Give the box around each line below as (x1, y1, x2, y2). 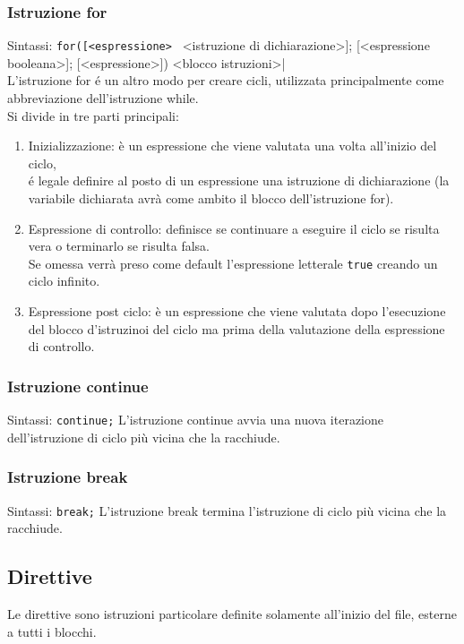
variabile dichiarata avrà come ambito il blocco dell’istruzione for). (28, 189, 394, 208)
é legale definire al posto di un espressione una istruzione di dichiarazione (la (28, 171, 450, 190)
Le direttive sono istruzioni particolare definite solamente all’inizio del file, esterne (7, 604, 457, 623)
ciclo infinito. (28, 271, 100, 290)
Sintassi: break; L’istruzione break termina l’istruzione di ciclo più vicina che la (7, 501, 447, 519)
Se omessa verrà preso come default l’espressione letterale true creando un (28, 253, 438, 272)
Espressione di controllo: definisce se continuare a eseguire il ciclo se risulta (28, 219, 440, 237)
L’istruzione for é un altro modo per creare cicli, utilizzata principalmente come (7, 71, 444, 90)
